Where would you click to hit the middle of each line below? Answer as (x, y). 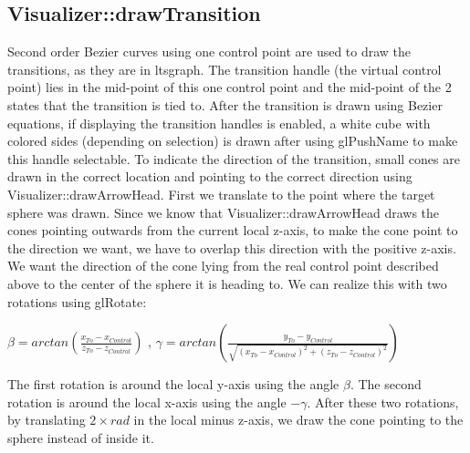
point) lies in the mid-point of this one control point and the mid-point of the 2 (230, 87)
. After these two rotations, (383, 402)
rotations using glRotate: (77, 301)
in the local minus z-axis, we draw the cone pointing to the (298, 420)
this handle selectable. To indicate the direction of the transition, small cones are (234, 158)
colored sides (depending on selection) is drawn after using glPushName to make (233, 141)
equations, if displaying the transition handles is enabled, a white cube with (219, 123)
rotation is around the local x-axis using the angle (147, 402)
